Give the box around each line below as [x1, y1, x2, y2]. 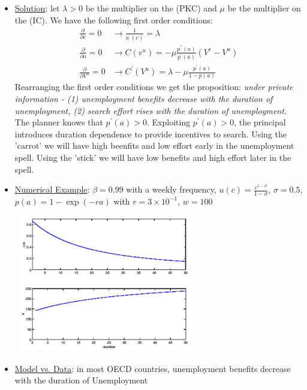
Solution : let [14, 2, 60, 14]
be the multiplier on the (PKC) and [85, 2, 217, 14]
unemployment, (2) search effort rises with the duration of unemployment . [14, 104, 287, 116]
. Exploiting [147, 116, 191, 128]
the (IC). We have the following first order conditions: [14, 13, 213, 26]
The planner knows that [14, 116, 103, 128]
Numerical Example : [14, 183, 90, 196]
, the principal [234, 116, 286, 128]
